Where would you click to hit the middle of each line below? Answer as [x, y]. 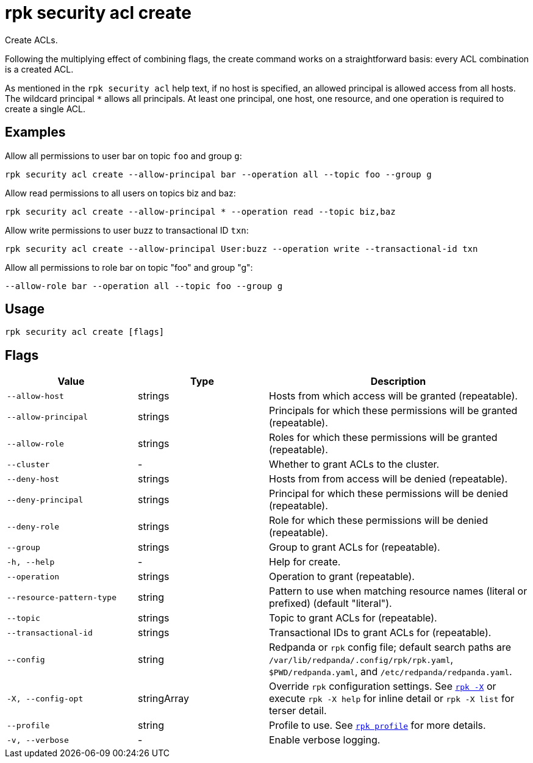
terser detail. [298, 711]
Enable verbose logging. [325, 740]
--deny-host [33, 479]
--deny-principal [45, 500]
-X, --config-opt [45, 698]
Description [398, 381]
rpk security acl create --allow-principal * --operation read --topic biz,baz [200, 211]
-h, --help [31, 562]
